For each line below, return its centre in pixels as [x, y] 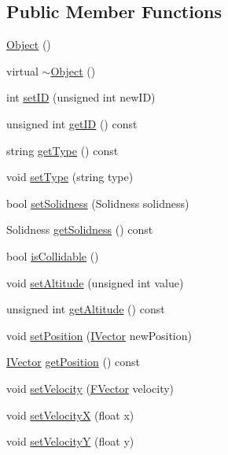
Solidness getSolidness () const [80, 229]
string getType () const [63, 150]
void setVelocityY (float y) [70, 441]
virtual [22, 70]
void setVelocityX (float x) [70, 414]
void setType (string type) [70, 177]
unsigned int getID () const [72, 123]
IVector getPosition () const [73, 362]
